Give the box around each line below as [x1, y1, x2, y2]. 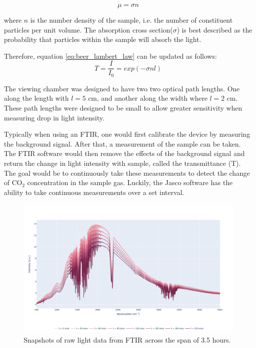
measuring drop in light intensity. [4, 112, 105, 122]
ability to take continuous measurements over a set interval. [4, 187, 184, 197]
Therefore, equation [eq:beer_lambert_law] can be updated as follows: [4, 50, 217, 61]
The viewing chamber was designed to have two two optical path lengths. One [4, 83, 240, 93]
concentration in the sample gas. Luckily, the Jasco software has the [27, 177, 233, 188]
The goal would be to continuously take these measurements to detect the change [4, 167, 250, 178]
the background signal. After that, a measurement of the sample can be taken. [4, 138, 241, 149]
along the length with [4, 93, 69, 103]
